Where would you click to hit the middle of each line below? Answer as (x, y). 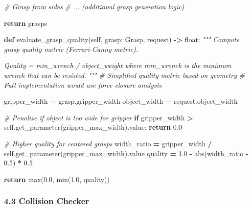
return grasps (25, 23)
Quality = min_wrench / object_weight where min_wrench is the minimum (118, 65)
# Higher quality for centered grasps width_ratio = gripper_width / (108, 143)
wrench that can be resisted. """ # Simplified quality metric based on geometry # (125, 75)
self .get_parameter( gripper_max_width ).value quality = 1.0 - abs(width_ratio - (126, 153)
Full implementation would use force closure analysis (83, 84)
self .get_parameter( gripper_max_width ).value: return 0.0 (93, 127)
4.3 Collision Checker (47, 201)
